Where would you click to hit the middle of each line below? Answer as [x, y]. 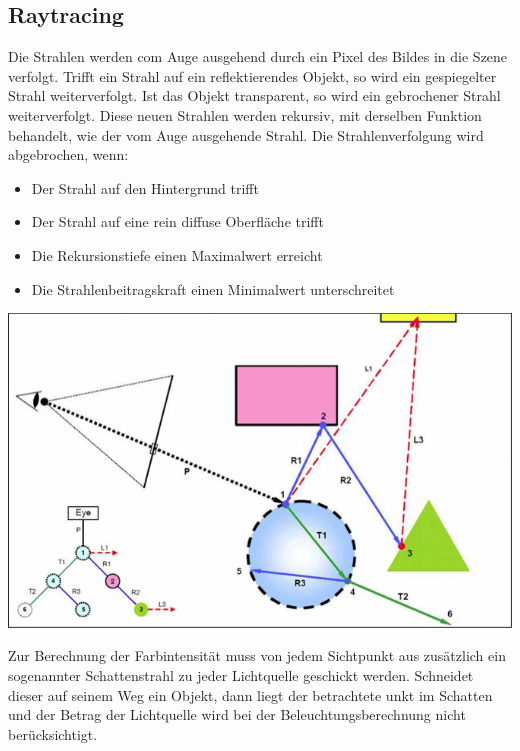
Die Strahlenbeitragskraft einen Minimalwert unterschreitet [213, 288]
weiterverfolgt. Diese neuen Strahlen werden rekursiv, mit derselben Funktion [245, 114]
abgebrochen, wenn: [68, 154]
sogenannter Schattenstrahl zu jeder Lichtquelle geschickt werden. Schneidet [241, 675]
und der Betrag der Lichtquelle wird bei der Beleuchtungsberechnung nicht [237, 714]
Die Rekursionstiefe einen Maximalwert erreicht [177, 254]
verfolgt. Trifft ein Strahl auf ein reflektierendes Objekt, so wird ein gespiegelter [252, 75]
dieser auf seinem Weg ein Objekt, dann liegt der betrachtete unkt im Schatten [250, 694]
